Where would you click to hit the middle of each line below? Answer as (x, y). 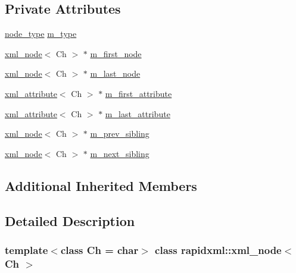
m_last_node (115, 73)
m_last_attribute (138, 113)
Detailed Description (70, 220)
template (27, 250)
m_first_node (116, 53)
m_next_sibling (120, 153)
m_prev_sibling (120, 134)
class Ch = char (99, 250)
